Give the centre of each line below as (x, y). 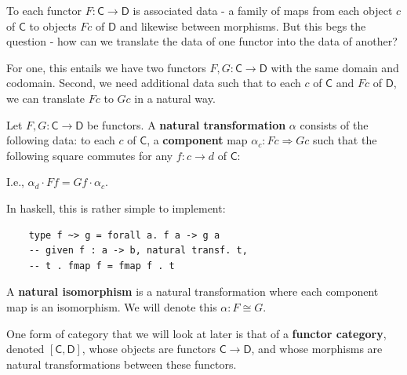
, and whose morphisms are (317, 349)
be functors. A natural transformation (187, 124)
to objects (53, 25)
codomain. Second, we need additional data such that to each (154, 83)
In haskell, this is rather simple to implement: (116, 208)
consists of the (334, 124)
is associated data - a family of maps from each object (263, 10)
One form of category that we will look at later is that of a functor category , (196, 333)
